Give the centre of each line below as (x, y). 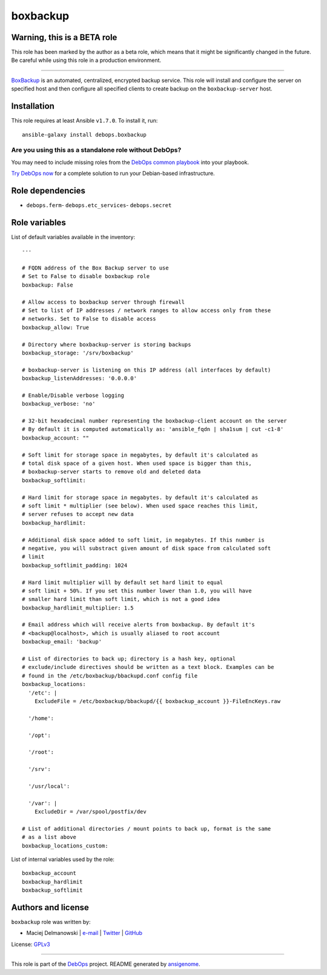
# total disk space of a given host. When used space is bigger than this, (137, 464)
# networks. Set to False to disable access (89, 319)
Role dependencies (48, 190)
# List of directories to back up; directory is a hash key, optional (129, 659)
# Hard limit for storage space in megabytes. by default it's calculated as (140, 497)
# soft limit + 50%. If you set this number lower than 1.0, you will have (137, 591)
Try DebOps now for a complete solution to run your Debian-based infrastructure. (113, 174)
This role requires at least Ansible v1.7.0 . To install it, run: (84, 121)
